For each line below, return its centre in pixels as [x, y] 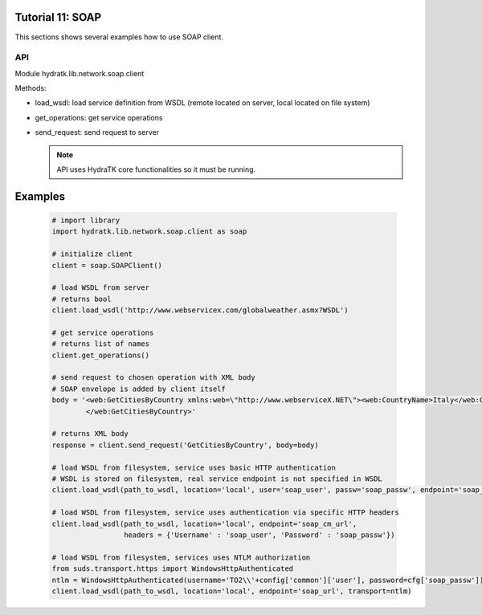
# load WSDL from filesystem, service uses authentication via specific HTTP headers [225, 513]
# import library [86, 220]
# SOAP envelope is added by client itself [139, 389]
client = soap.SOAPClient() [107, 265]
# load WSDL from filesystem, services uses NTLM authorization [181, 557]
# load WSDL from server [101, 288]
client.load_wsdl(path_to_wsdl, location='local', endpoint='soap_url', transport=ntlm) [232, 591]
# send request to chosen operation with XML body [154, 378]
